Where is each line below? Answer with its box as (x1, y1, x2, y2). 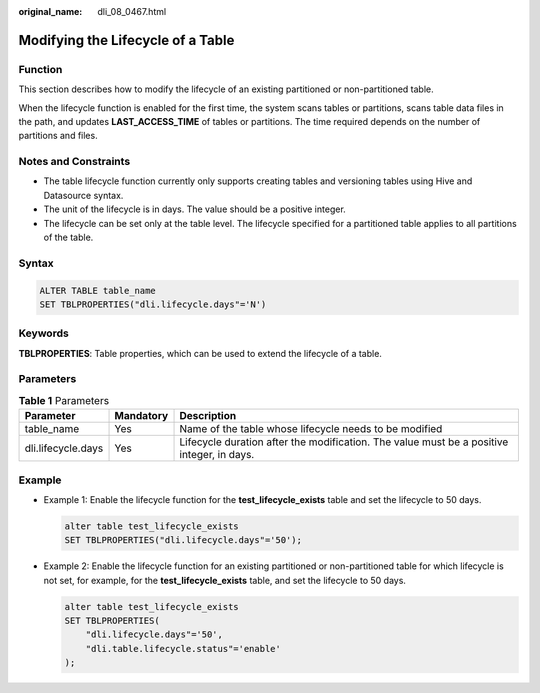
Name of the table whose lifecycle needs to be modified (179, 422, 443, 436)
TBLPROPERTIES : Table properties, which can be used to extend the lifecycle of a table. (18, 347, 382, 359)
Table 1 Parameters (18, 394, 110, 408)
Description (179, 409, 237, 423)
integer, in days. (179, 448, 255, 462)
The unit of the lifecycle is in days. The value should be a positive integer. (43, 203, 347, 215)
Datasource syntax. (43, 189, 124, 201)
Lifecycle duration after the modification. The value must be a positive (179, 435, 509, 449)
